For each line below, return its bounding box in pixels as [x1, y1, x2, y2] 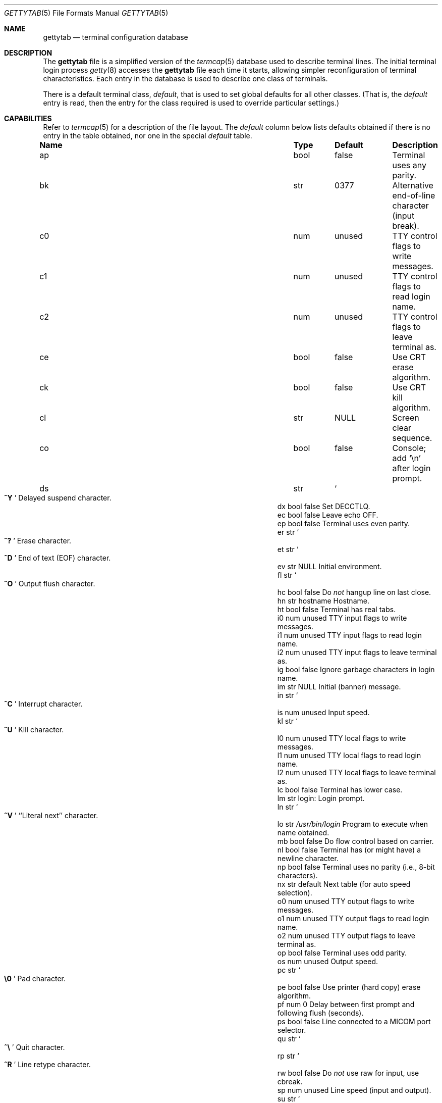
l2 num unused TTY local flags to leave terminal [277, 768, 436, 777]
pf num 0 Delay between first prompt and [277, 1000, 415, 1009]
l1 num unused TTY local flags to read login [277, 751, 421, 760]
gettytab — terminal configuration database [43, 33, 188, 41]
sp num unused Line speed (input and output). [277, 1086, 431, 1094]
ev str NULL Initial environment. [277, 562, 382, 571]
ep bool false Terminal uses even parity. [277, 519, 410, 528]
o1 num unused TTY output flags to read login [277, 914, 429, 923]
